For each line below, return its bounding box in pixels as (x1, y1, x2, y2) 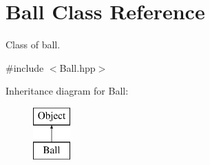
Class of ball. (6, 37, 61, 52)
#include (6, 60, 44, 75)
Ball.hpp (59, 60, 96, 75)
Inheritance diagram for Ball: (6, 84, 129, 98)
